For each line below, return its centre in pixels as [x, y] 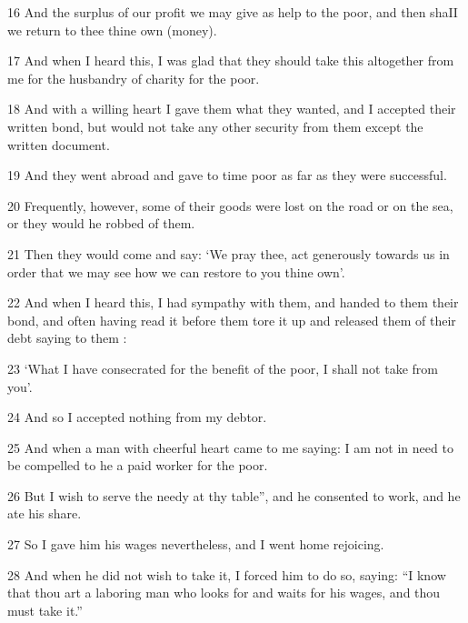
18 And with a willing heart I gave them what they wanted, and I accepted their [232, 109]
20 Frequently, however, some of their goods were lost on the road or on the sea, [230, 205]
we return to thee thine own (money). [112, 30]
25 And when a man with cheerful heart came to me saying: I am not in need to [230, 447]
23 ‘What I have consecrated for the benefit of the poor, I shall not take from [223, 368]
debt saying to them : [67, 338]
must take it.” [45, 610]
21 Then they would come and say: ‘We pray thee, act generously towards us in [229, 253]
